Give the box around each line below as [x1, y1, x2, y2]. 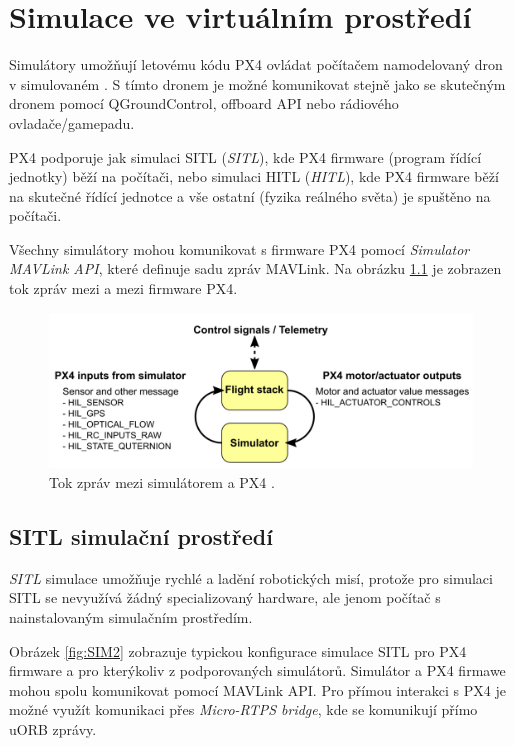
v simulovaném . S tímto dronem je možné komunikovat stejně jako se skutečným [9, 73, 506, 94]
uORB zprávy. [9, 718, 97, 739]
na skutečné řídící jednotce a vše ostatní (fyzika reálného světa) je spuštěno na [9, 185, 491, 206]
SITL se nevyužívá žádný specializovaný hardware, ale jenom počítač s [9, 587, 441, 608]
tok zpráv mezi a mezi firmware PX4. [9, 278, 238, 299]
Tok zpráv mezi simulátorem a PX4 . [49, 471, 275, 492]
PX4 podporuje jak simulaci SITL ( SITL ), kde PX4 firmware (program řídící [9, 146, 482, 167]
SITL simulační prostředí [9, 520, 273, 551]
